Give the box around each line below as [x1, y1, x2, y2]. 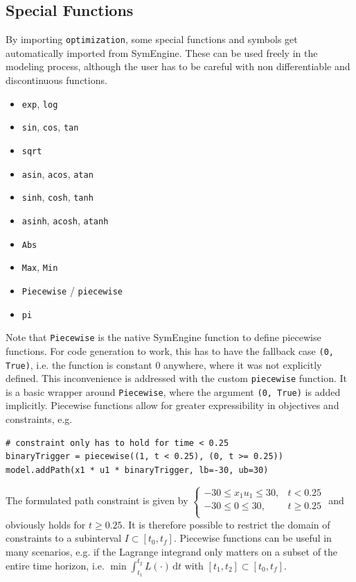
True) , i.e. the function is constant [6, 357, 152, 372]
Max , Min [21, 260, 58, 274]
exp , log [21, 96, 58, 110]
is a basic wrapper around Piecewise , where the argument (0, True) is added [6, 384, 341, 399]
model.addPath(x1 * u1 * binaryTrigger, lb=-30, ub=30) [6, 465, 269, 475]
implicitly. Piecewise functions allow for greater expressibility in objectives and [6, 398, 339, 413]
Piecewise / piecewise [21, 283, 123, 297]
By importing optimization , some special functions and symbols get [6, 32, 298, 47]
